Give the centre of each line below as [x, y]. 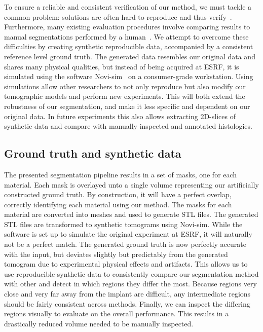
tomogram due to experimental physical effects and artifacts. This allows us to [126, 264]
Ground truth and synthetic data [93, 153]
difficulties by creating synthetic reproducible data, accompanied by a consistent [129, 46]
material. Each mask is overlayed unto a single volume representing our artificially [131, 184]
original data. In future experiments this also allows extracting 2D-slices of [120, 116]
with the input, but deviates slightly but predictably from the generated [116, 254]
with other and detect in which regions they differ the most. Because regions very [130, 284]
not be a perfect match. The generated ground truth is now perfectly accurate [125, 244]
